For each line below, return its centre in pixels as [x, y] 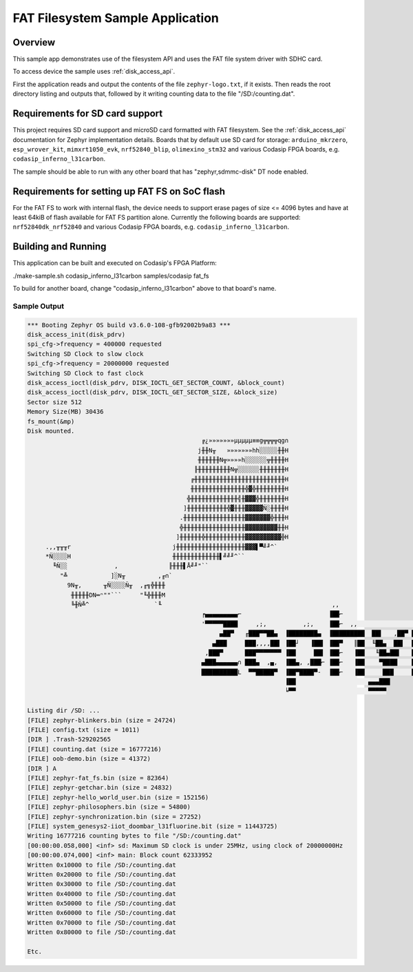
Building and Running [60, 247]
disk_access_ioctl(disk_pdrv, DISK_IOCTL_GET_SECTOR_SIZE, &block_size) [152, 392]
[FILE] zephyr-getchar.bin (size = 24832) [100, 788]
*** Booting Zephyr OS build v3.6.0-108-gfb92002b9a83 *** [129, 325]
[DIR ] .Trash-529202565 [69, 740]
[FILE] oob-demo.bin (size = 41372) [89, 759]
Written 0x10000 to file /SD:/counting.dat [102, 865]
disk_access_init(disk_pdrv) [76, 335]
